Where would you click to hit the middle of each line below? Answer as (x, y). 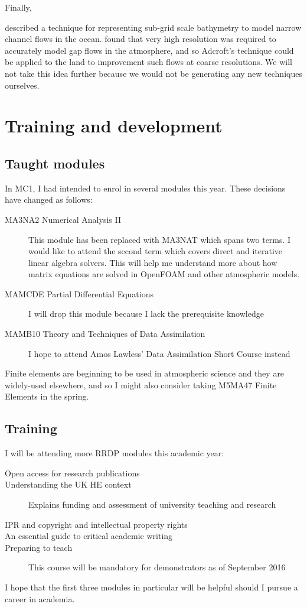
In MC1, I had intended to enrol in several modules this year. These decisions (145, 188)
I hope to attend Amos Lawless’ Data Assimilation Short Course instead (159, 353)
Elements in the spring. (47, 396)
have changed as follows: (49, 199)
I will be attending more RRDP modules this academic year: (115, 453)
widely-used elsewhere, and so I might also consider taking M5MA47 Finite (141, 384)
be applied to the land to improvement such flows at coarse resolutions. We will (148, 62)
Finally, (18, 7)
